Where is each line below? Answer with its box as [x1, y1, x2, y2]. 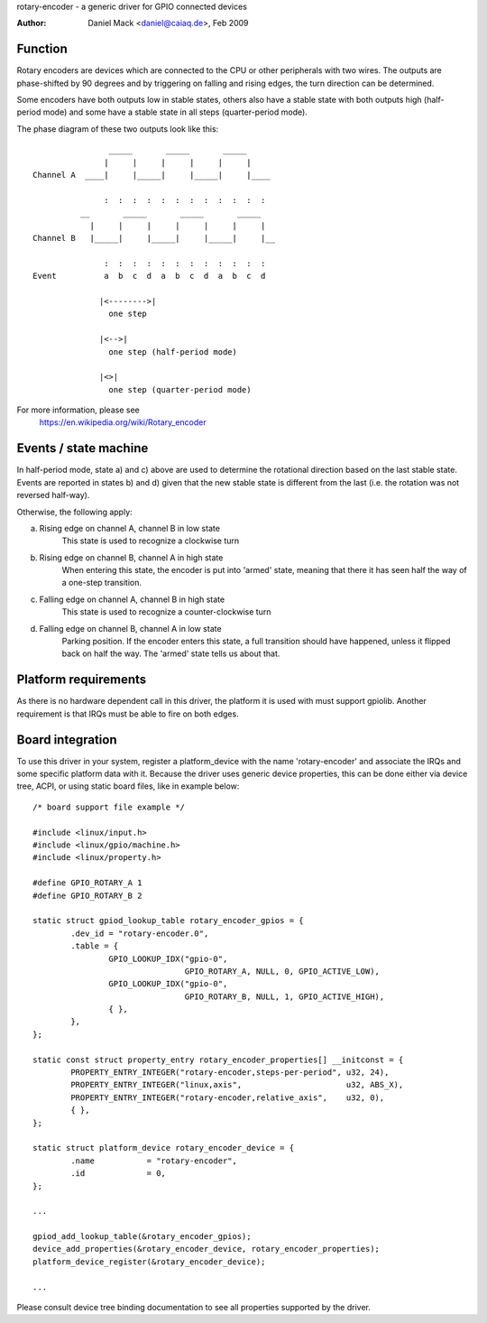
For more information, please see [16, 404, 140, 415]
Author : [16, 18, 47, 29]
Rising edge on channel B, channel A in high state [39, 551, 224, 563]
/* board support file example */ [32, 801, 185, 812]
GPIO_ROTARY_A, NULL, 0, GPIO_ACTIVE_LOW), [184, 966, 381, 976]
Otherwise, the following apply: [16, 506, 133, 517]
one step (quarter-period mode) [108, 384, 252, 394]
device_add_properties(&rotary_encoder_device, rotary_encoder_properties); [32, 1244, 381, 1254]
